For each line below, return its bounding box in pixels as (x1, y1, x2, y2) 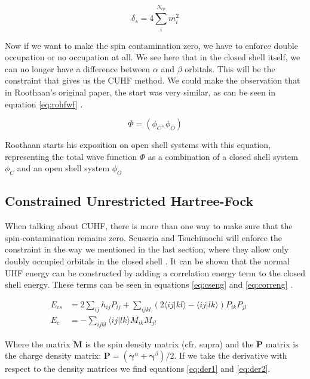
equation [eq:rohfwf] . (5, 97, 83, 110)
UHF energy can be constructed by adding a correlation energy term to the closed (5, 266, 306, 279)
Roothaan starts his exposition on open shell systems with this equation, (5, 138, 271, 151)
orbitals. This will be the (185, 62, 275, 75)
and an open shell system (17, 162, 110, 174)
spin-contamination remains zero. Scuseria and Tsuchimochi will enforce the (5, 231, 283, 244)
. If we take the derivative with (174, 349, 287, 362)
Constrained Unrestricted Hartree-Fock (5, 192, 254, 210)
